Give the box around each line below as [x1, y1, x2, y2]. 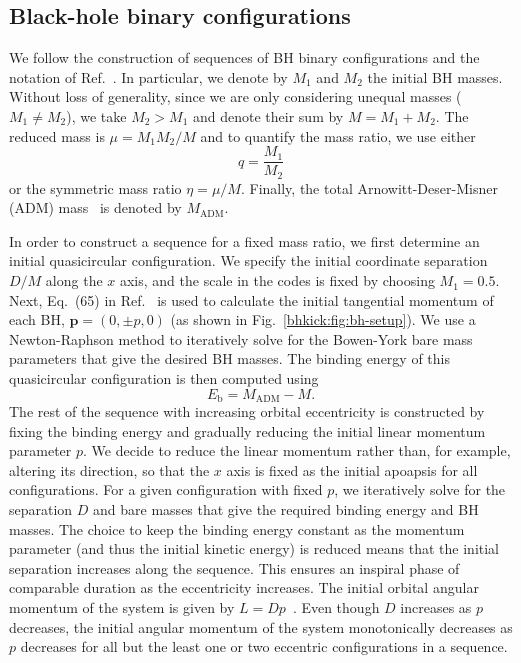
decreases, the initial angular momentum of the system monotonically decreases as [9, 616, 513, 637]
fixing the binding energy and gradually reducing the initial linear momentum [9, 420, 486, 441]
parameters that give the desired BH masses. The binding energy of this [9, 348, 450, 369]
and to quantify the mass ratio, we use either [200, 125, 476, 146]
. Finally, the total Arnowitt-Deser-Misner [240, 177, 498, 198]
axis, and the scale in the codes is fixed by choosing [119, 270, 435, 291]
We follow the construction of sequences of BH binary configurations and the [9, 47, 480, 68]
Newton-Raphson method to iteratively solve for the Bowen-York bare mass [9, 328, 473, 349]
